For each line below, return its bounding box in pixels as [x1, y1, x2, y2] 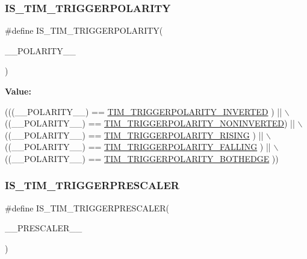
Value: [5, 85, 31, 97]
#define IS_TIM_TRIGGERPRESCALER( [5, 201, 170, 214]
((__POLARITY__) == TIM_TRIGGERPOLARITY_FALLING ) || [5, 140, 271, 153]
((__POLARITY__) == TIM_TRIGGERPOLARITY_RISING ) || [5, 128, 264, 141]
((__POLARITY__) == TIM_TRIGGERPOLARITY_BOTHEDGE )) [5, 152, 279, 164]
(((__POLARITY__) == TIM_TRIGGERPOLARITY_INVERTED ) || [5, 105, 282, 117]
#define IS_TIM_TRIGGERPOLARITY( [5, 24, 163, 37]
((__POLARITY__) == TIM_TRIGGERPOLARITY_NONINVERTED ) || [5, 117, 295, 129]
